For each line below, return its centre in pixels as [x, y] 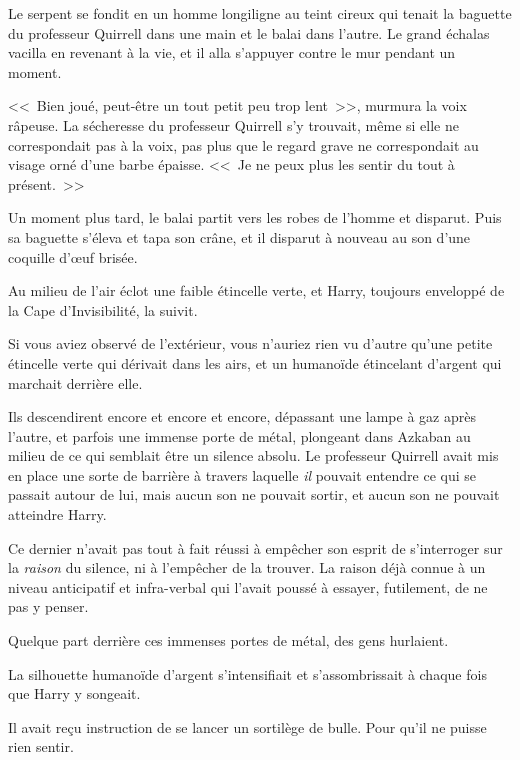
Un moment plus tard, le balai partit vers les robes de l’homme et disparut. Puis [255, 217]
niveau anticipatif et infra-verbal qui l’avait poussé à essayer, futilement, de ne [248, 586]
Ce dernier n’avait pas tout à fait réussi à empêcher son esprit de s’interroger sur [255, 547]
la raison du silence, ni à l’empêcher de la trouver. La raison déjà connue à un [247, 567]
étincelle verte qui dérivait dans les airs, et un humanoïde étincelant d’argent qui [255, 362]
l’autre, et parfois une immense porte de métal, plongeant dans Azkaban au [239, 435]
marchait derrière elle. [75, 382]
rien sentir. [41, 746]
